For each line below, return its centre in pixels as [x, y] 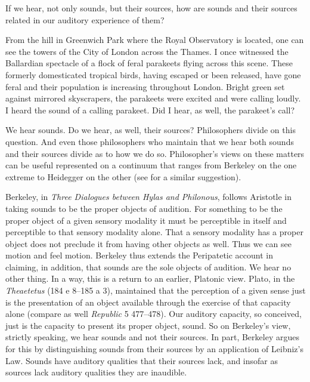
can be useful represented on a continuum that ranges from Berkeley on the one [151, 165]
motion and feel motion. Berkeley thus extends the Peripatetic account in [139, 255]
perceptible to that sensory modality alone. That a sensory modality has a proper [154, 232]
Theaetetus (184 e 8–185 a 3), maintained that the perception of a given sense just [156, 290]
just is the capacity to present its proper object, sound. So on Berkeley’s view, [148, 325]
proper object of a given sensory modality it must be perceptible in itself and [146, 220]
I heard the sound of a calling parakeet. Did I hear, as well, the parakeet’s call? [150, 110]
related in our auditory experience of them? [85, 19]
